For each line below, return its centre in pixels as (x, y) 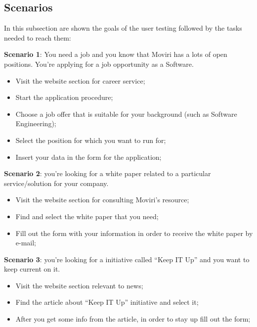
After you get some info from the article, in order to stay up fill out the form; (133, 319)
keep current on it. (32, 269)
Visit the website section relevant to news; (79, 285)
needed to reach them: (38, 37)
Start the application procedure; (64, 97)
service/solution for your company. (56, 183)
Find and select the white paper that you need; (87, 216)
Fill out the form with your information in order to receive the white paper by (134, 233)
